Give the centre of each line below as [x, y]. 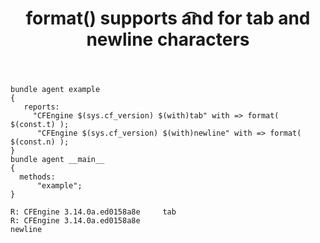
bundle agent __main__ [57, 160]
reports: [41, 107]
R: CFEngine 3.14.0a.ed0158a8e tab [93, 212]
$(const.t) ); [40, 125]
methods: [37, 177]
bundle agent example [55, 90]
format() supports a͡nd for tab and [168, 18]
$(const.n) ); [40, 142]
